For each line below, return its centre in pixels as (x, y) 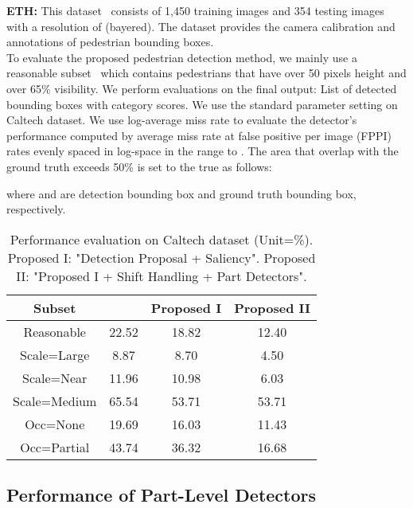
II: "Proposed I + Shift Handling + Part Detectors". (162, 275)
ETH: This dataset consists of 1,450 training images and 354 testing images (195, 10)
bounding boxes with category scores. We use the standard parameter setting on (202, 104)
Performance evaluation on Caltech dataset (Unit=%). (162, 239)
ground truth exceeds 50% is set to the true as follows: (139, 166)
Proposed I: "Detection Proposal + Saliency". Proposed (162, 257)
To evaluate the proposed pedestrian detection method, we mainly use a (182, 57)
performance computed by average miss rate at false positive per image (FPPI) (199, 135)
